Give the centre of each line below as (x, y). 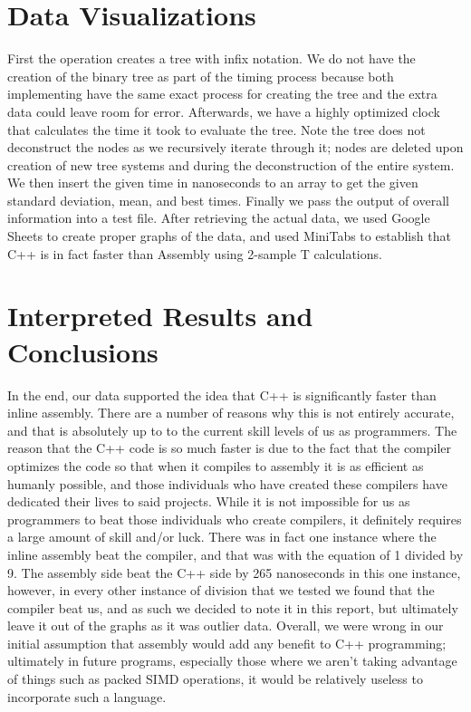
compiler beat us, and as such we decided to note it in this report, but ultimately (233, 607)
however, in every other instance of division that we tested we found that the (221, 590)
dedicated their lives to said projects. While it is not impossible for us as (209, 501)
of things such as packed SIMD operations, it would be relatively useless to (215, 679)
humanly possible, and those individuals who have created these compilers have (227, 483)
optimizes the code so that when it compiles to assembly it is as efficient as (216, 465)
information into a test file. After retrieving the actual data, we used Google (219, 218)
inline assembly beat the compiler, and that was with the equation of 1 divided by (235, 554)
